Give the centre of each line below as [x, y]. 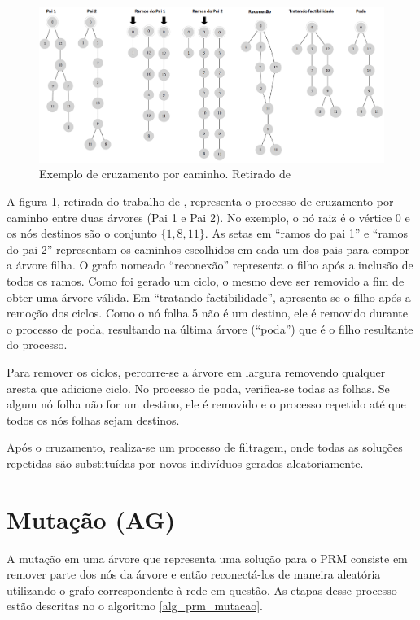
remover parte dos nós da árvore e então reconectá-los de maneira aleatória [194, 574]
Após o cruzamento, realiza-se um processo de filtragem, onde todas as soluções [205, 447]
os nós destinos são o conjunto [82, 233]
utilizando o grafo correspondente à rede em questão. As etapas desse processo [202, 589]
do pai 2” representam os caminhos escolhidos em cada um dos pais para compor [208, 249]
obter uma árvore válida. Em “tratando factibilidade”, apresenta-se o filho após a [209, 297]
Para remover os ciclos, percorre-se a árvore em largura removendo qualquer [196, 372]
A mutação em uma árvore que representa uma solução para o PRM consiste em [207, 558]
